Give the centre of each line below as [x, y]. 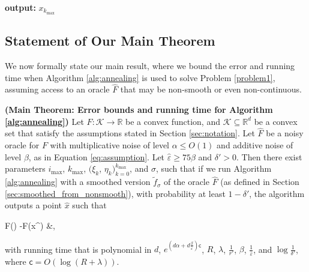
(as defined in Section [260, 182]
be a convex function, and [173, 121]
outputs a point [33, 205]
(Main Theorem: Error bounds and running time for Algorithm [139, 110]
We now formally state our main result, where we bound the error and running [150, 66]
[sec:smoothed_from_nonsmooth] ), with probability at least [115, 193]
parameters [25, 168]
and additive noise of [255, 145]
